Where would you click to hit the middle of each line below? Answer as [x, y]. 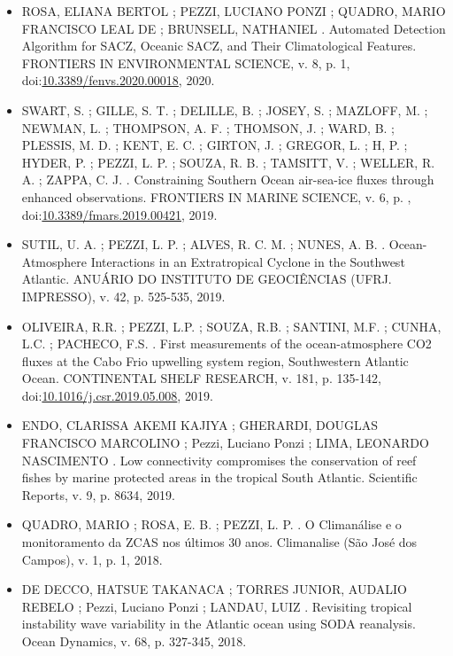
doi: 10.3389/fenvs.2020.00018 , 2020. [118, 80]
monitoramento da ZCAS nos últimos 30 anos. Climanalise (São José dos [219, 542]
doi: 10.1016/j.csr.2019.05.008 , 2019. [117, 395]
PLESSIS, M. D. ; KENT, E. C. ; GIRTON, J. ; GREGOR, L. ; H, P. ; [215, 145]
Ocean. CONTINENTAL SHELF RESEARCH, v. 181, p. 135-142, [202, 378]
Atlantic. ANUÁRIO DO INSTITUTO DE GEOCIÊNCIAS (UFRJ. [207, 279]
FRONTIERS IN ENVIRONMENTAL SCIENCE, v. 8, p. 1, [186, 62]
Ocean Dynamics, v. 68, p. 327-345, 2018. [134, 641]
